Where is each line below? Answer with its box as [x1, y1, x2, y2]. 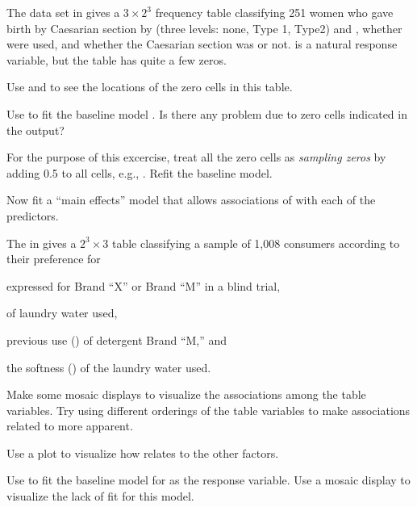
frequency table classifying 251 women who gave [155, 4, 394, 20]
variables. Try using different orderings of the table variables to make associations [6, 401, 411, 418]
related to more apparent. [6, 417, 133, 434]
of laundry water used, [6, 304, 118, 321]
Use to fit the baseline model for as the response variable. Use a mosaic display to [6, 471, 411, 488]
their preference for [6, 250, 101, 267]
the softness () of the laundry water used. [6, 358, 211, 375]
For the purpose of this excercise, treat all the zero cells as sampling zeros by [6, 149, 386, 166]
